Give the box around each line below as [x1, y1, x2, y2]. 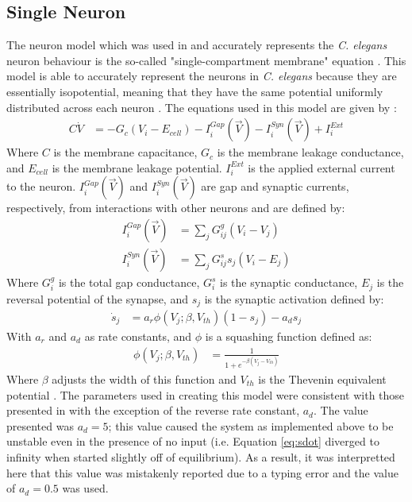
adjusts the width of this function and [52, 370, 237, 387]
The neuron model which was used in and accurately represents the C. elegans [6, 37, 387, 53]
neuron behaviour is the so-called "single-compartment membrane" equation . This [6, 52, 406, 68]
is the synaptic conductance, [220, 274, 358, 291]
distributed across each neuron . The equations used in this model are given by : [6, 98, 397, 115]
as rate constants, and [84, 327, 192, 344]
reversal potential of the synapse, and [6, 290, 188, 307]
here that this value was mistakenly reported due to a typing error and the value [6, 464, 399, 481]
